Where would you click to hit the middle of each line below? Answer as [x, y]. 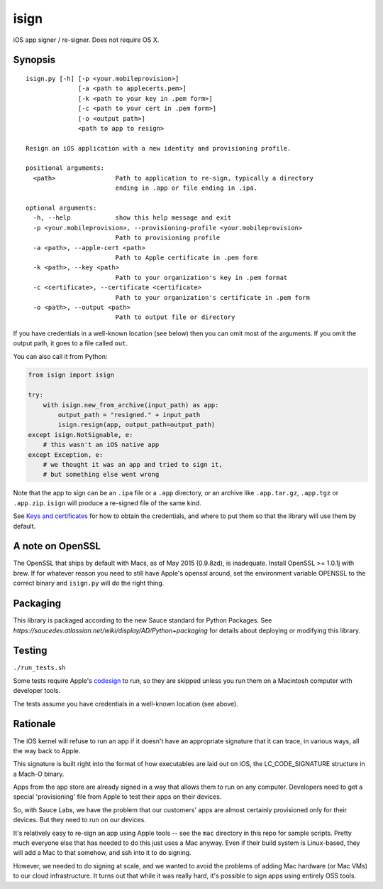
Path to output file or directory [175, 317]
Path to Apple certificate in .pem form [187, 257]
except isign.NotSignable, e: [81, 435]
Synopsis [34, 60]
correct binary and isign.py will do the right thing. [89, 583]
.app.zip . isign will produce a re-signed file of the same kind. [107, 503]
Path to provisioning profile [168, 238]
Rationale [34, 724]
